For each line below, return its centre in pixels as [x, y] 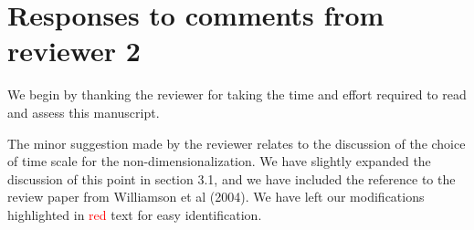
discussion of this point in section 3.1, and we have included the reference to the [232, 178]
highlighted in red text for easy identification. [135, 214]
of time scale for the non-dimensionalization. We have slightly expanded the [219, 161]
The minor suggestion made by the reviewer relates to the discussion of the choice [237, 143]
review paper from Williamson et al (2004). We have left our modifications [216, 197]
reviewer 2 [74, 51]
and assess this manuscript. [84, 112]
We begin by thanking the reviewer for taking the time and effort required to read [237, 94]
